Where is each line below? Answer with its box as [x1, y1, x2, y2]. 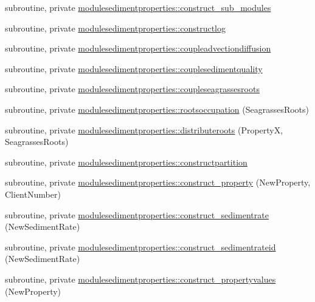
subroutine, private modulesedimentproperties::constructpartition [5, 155, 247, 168]
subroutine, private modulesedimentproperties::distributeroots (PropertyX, [5, 123, 283, 136]
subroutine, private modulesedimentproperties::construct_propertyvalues [5, 272, 276, 285]
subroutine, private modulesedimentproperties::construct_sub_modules [5, 1, 271, 13]
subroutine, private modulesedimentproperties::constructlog [5, 21, 226, 34]
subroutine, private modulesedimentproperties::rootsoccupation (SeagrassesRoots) [5, 102, 310, 115]
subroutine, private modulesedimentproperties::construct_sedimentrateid [5, 240, 276, 253]
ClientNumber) [5, 187, 61, 200]
